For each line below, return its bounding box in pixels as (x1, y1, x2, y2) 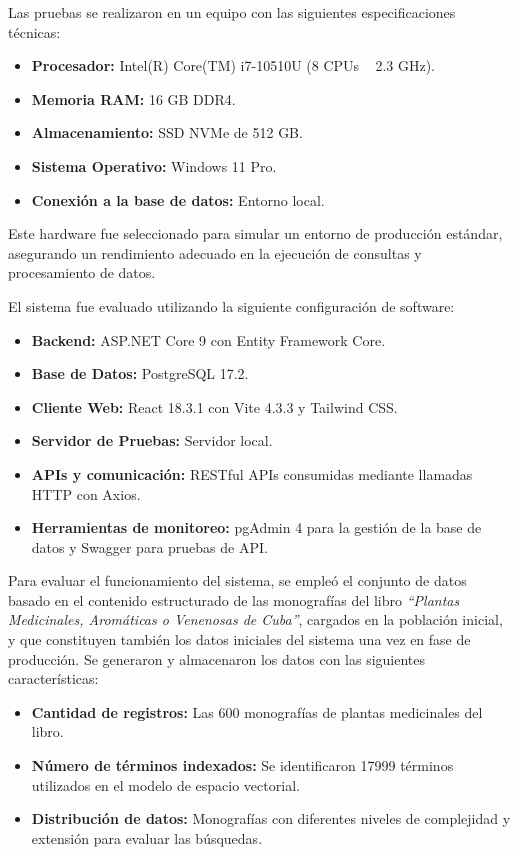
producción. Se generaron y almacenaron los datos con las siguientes (8, 648, 426, 669)
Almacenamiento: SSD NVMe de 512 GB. (31, 122, 303, 143)
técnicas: (8, 21, 61, 42)
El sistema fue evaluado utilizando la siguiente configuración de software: (8, 295, 455, 316)
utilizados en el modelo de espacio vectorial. (31, 774, 300, 795)
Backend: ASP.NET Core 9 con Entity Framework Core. (31, 329, 386, 350)
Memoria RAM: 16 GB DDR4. (31, 88, 236, 109)
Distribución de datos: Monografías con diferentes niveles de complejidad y (31, 808, 511, 829)
